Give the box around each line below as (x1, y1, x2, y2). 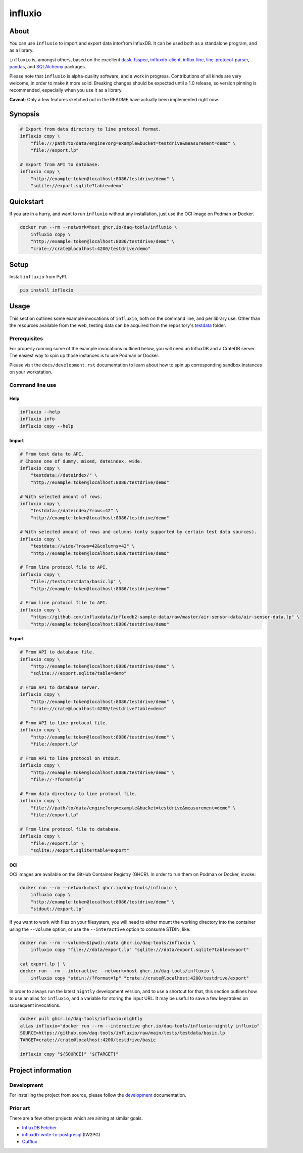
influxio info (20, 416, 55, 422)
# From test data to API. (20, 451, 84, 457)
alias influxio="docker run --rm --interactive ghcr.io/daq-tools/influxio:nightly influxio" (20, 1023, 260, 1028)
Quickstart (9, 197, 44, 206)
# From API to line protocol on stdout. (20, 755, 121, 761)
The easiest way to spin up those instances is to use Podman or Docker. (9, 352, 160, 359)
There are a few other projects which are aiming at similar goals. (9, 1115, 143, 1121)
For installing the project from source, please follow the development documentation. (9, 1092, 186, 1098)
